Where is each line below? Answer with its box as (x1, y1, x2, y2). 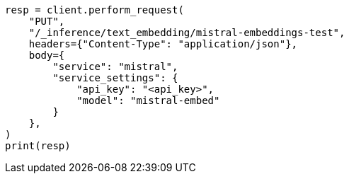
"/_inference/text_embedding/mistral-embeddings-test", (28, 27, 345, 38)
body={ (28, 50, 65, 61)
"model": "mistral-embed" (76, 95, 220, 106)
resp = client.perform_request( (5, 4, 184, 16)
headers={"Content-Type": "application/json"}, (28, 38, 298, 50)
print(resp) (5, 140, 71, 151)
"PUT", (28, 16, 65, 27)
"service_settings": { (52, 72, 178, 83)
